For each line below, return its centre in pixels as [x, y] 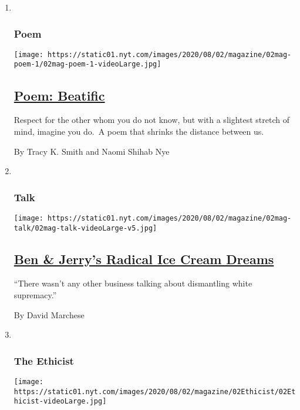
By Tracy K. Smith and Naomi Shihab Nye [92, 151]
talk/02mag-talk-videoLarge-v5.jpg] [85, 228]
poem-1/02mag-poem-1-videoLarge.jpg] [87, 64]
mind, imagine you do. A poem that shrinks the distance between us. [139, 131]
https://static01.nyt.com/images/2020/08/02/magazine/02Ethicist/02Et [155, 391]
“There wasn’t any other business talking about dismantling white [133, 283]
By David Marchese [49, 314]
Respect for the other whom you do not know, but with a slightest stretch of [152, 120]
